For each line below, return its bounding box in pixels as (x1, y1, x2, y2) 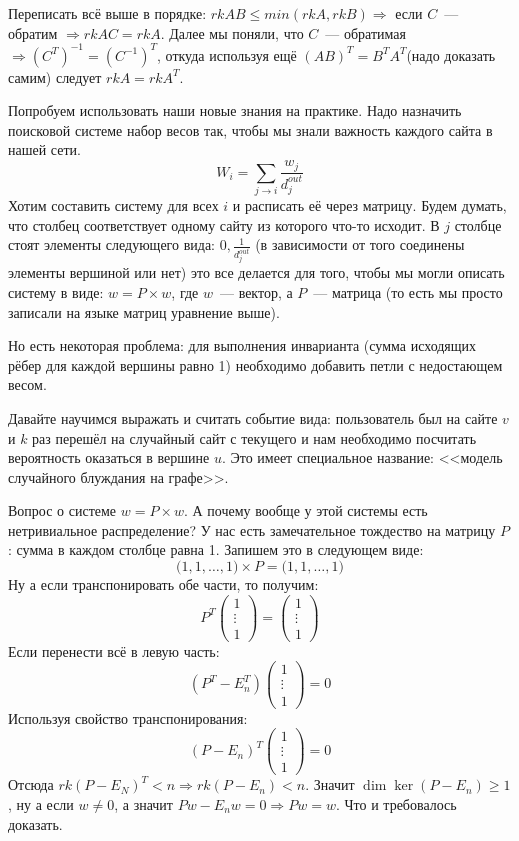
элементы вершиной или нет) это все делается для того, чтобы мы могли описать (8, 262, 505, 283)
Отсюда (8, 774, 54, 795)
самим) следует (8, 66, 102, 87)
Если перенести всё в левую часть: (8, 640, 220, 661)
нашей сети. (8, 139, 81, 160)
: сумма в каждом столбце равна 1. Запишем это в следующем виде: (8, 539, 424, 560)
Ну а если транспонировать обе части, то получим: (8, 574, 319, 595)
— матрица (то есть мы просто (313, 281, 503, 302)
